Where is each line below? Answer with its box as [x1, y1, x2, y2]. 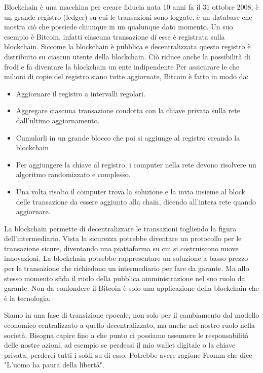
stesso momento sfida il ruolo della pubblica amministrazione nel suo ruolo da [4, 273, 245, 283]
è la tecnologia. [4, 292, 51, 303]
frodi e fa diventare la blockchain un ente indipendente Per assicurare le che [4, 61, 240, 72]
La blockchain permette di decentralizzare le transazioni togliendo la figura [4, 223, 237, 233]
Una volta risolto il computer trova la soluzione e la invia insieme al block [16, 186, 246, 196]
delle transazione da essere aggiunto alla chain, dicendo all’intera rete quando [16, 196, 256, 207]
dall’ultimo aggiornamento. [16, 115, 100, 125]
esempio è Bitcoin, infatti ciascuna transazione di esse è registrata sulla [4, 31, 225, 42]
